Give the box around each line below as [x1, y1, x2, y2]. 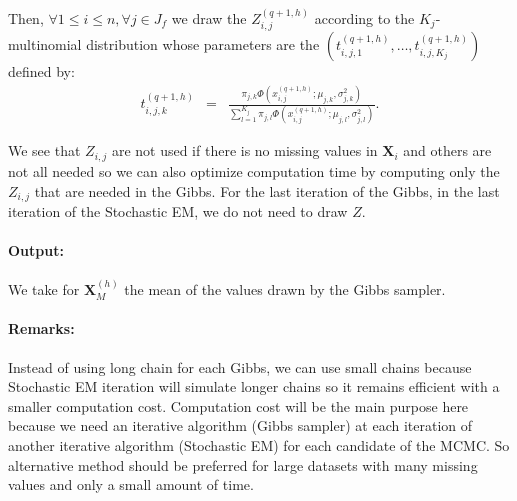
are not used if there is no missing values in [111, 140, 378, 161]
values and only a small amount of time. [8, 474, 254, 495]
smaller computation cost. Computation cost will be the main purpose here [8, 395, 469, 416]
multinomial [8, 34, 82, 55]
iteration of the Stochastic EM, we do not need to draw [8, 200, 348, 221]
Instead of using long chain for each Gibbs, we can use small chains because [8, 356, 472, 377]
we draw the [171, 7, 247, 28]
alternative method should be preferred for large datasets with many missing [8, 454, 478, 475]
